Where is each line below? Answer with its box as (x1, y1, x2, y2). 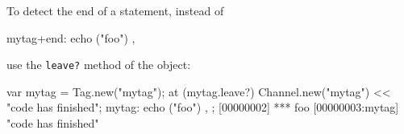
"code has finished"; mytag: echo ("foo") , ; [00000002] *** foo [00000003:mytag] (6, 99, 399, 116)
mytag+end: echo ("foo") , (6, 29, 135, 46)
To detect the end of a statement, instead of (6, 2, 224, 18)
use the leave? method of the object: (6, 56, 191, 73)
